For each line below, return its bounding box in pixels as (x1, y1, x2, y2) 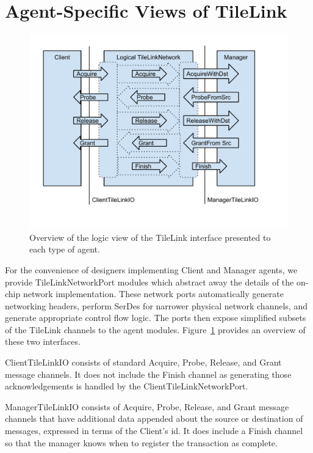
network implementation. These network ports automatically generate (23, 287, 284, 300)
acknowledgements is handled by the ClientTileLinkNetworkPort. (5, 380, 248, 392)
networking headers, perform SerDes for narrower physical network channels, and (5, 299, 308, 312)
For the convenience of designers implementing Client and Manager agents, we (5, 263, 298, 276)
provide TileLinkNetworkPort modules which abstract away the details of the (5, 275, 294, 288)
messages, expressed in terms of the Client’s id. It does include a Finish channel (5, 424, 303, 437)
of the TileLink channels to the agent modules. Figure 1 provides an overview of (5, 323, 306, 336)
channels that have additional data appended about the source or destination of (5, 412, 303, 425)
